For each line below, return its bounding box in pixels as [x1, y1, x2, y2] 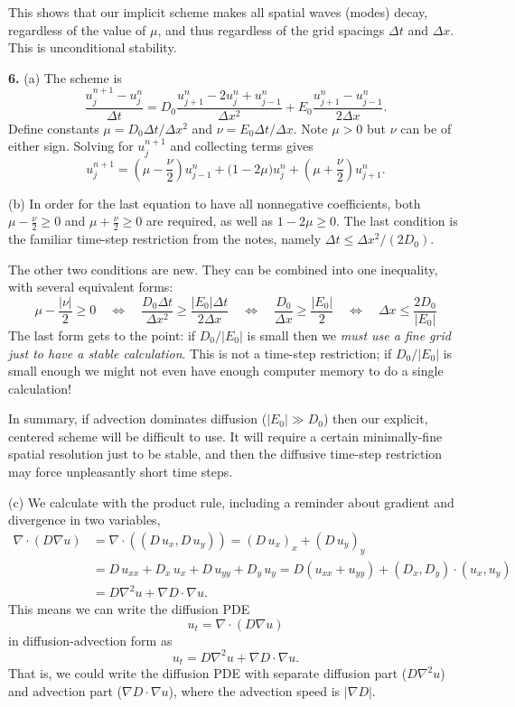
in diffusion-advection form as [8, 630, 173, 649]
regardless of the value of [8, 20, 146, 39]
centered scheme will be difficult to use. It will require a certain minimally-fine [8, 426, 443, 445]
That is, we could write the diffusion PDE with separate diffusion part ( [8, 664, 407, 683]
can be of [400, 118, 452, 137]
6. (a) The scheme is [8, 68, 122, 87]
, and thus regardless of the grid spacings [157, 20, 385, 39]
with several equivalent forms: [8, 277, 173, 296]
